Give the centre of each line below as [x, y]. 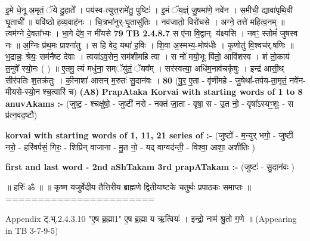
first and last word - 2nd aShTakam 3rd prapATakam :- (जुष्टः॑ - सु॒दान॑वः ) [150, 167]
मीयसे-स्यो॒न [23, 92]
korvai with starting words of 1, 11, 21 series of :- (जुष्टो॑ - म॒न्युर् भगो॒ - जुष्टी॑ [149, 135]
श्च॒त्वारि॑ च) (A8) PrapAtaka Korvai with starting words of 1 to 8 [173, 92]
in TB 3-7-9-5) [32, 230]
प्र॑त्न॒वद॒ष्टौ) [21, 115]
